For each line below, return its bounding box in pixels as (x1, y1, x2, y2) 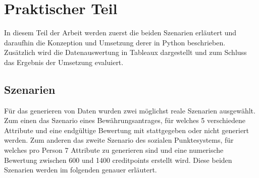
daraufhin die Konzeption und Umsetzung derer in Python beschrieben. (4, 37, 226, 47)
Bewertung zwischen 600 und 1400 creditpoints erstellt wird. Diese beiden (4, 154, 232, 165)
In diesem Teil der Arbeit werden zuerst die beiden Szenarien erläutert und (4, 27, 237, 38)
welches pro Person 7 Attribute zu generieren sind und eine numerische (4, 145, 224, 155)
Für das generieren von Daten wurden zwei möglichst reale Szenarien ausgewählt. (4, 105, 255, 115)
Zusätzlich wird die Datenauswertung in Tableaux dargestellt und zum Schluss (4, 47, 247, 57)
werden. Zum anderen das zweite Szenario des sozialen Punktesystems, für (4, 135, 234, 145)
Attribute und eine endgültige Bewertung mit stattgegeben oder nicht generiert (4, 125, 249, 135)
